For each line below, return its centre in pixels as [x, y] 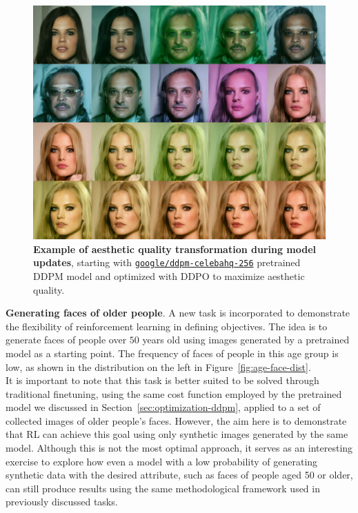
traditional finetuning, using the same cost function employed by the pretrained [174, 393]
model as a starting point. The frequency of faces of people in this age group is [172, 353]
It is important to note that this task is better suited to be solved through [162, 380]
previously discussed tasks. [62, 502]
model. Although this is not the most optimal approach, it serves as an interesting [179, 448]
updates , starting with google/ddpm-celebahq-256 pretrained [167, 262]
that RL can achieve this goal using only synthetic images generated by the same [177, 434]
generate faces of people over [66, 340]
